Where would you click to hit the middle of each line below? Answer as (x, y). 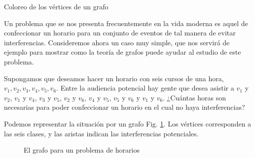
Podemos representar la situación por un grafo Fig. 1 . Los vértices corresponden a (128, 123)
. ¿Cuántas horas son (194, 97)
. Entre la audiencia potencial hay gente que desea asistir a (145, 88)
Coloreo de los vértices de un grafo (56, 6)
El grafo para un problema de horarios (82, 150)
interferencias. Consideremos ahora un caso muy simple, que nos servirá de (117, 42)
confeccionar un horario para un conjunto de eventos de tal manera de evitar (120, 33)
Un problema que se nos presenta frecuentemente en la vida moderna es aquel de (126, 23)
